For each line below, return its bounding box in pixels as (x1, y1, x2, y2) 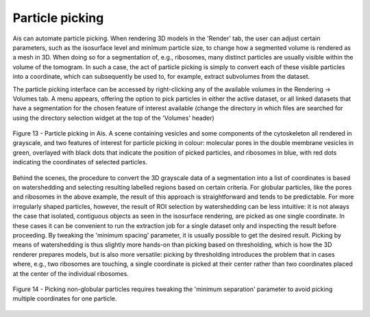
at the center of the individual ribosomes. (12, 269, 129, 277)
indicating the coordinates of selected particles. (12, 158, 147, 166)
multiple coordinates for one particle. (12, 294, 117, 303)
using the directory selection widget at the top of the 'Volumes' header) (12, 114, 215, 122)
